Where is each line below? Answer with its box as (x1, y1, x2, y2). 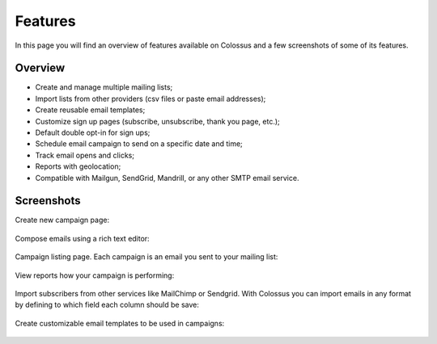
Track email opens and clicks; (35, 150, 135, 160)
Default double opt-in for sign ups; (35, 128, 151, 137)
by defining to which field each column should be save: (15, 300, 200, 310)
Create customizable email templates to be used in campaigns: (15, 318, 225, 328)
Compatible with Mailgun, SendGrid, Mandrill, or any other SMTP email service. (35, 173, 299, 182)
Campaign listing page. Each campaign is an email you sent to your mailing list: (15, 252, 278, 262)
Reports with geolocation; (35, 162, 121, 171)
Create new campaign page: (15, 215, 109, 225)
